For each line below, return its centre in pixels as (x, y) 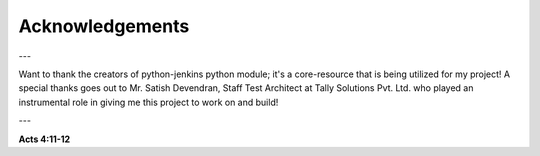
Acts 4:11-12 (44, 139)
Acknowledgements (104, 26)
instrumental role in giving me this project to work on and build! (148, 102)
